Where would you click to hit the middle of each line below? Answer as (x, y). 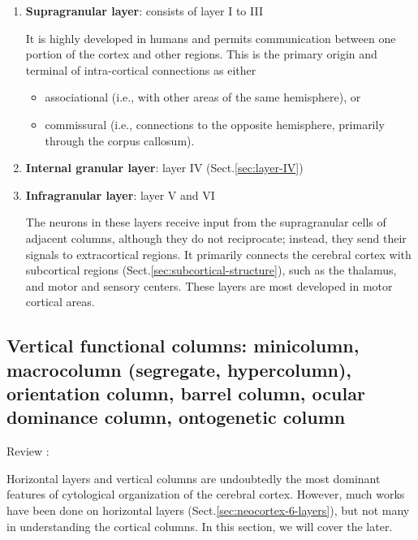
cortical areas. (60, 302)
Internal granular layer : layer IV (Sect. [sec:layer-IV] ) (164, 168)
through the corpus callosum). (120, 140)
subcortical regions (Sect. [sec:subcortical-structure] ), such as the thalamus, (211, 270)
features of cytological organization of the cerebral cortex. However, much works (206, 494)
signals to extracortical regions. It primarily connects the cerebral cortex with (218, 254)
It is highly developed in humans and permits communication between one (211, 38)
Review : (28, 451)
